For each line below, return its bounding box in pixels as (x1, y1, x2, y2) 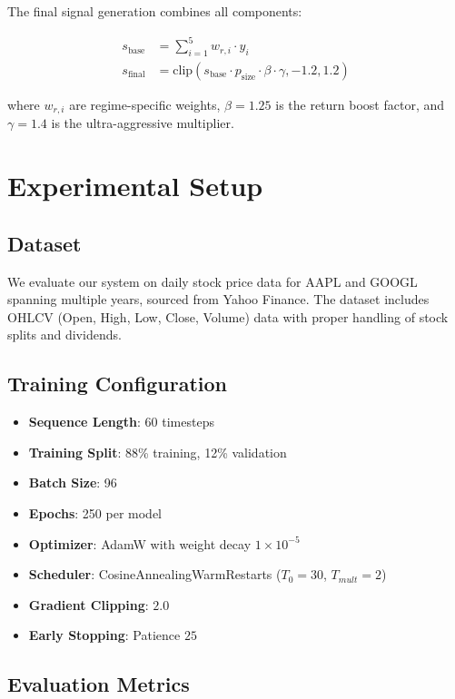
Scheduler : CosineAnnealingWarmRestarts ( (28, 565, 282, 584)
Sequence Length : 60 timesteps (28, 412, 214, 431)
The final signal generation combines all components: (7, 2, 302, 20)
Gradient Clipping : (28, 595, 149, 614)
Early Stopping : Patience (28, 625, 181, 645)
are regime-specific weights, (69, 94, 221, 113)
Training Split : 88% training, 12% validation (28, 442, 287, 461)
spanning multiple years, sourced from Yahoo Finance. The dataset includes (7, 290, 430, 309)
